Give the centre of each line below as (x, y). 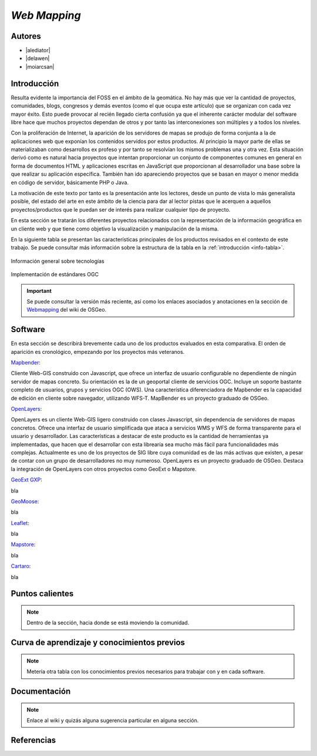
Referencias (33, 740)
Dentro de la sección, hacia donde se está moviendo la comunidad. (108, 623)
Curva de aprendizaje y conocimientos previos (98, 643)
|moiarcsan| (40, 66)
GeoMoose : (25, 501)
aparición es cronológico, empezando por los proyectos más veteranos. (98, 352)
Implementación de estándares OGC (55, 275)
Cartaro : (21, 566)
